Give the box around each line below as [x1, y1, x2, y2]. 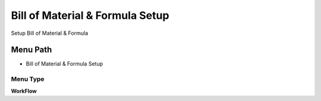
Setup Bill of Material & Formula [11, 30, 89, 37]
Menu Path [11, 45, 52, 55]
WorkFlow [11, 87, 37, 95]
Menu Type [11, 75, 45, 83]
